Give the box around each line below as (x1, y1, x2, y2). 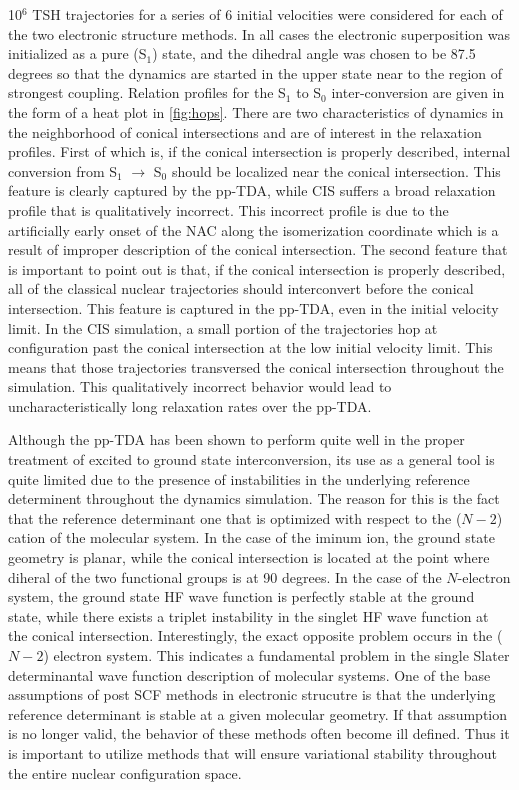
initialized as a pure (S (8, 43, 147, 64)
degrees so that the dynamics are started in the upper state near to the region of (8, 62, 503, 83)
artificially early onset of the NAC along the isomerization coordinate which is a (8, 219, 499, 240)
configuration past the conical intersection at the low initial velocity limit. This (8, 337, 493, 358)
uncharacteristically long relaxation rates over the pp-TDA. (8, 395, 372, 416)
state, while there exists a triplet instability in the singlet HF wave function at (8, 605, 489, 626)
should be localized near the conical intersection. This (171, 160, 501, 181)
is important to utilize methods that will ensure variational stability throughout (8, 742, 497, 763)
